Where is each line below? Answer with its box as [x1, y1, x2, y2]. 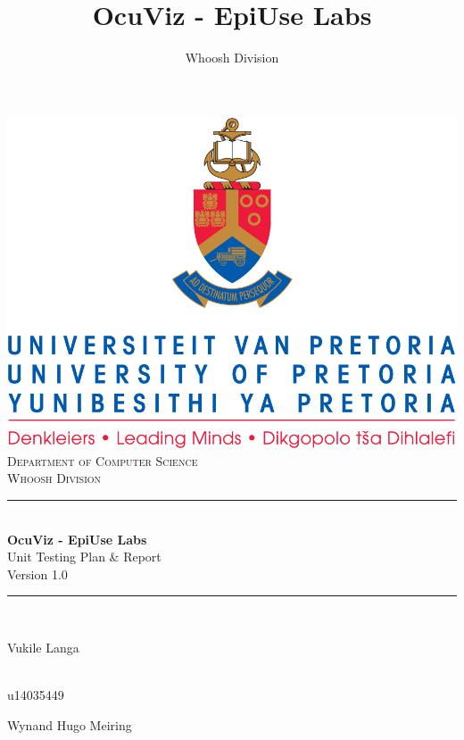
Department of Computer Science [7, 451, 198, 470]
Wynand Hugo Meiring [7, 715, 132, 734]
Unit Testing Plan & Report [7, 547, 162, 566]
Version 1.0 [7, 564, 68, 583]
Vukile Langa [7, 638, 79, 657]
